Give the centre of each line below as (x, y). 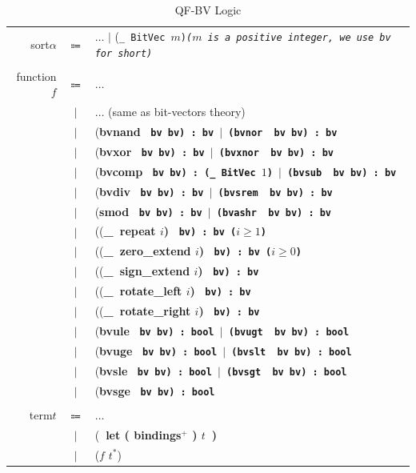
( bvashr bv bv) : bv (274, 212)
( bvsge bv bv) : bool (155, 390)
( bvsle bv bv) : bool (153, 370)
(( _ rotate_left (138, 291)
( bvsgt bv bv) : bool (287, 372)
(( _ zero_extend (143, 251)
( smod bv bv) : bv (148, 211)
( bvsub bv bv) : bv (342, 172)
